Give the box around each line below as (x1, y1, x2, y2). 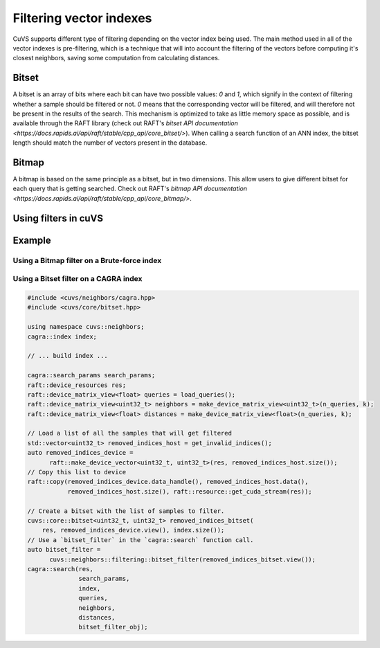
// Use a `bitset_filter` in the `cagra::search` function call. (27, 536, 254, 543)
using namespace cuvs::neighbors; (27, 323, 145, 331)
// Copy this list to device (27, 468, 127, 476)
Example (12, 234, 51, 246)
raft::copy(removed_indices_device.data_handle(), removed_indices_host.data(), (27, 478, 309, 486)
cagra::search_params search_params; (27, 371, 156, 379)
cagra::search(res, (27, 565, 93, 573)
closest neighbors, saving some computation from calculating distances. (12, 54, 220, 62)
